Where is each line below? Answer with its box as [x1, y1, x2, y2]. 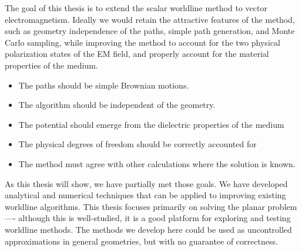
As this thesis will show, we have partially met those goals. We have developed [5, 177, 288, 189]
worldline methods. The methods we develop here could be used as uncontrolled [5, 223, 292, 235]
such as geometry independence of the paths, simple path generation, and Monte [5, 25, 295, 37]
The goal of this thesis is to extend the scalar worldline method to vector [5, 2, 267, 13]
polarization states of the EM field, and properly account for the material [5, 48, 269, 60]
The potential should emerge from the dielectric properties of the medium [18, 118, 284, 130]
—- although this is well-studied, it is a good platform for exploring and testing [5, 212, 291, 224]
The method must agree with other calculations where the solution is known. [18, 157, 296, 169]
